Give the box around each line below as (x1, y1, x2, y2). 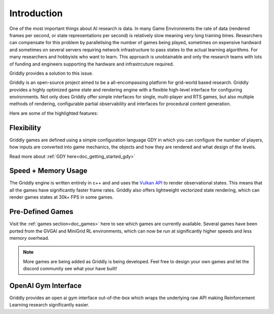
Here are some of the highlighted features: (9, 110, 98, 116)
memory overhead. (9, 235, 49, 241)
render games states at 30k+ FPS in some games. (9, 194, 114, 200)
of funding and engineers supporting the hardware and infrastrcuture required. (9, 61, 175, 67)
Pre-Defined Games (9, 207, 74, 216)
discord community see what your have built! (23, 266, 118, 272)
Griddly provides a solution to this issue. (9, 70, 93, 76)
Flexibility (9, 123, 42, 132)
